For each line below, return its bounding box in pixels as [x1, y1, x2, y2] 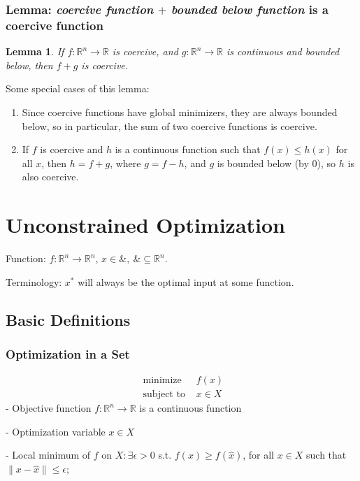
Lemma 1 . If [6, 44, 64, 59]
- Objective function [6, 401, 92, 415]
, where [110, 155, 141, 170]
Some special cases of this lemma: [6, 81, 150, 96]
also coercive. [22, 169, 79, 184]
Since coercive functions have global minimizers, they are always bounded [22, 104, 338, 119]
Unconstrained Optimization [6, 210, 286, 239]
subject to [143, 389, 185, 400]
